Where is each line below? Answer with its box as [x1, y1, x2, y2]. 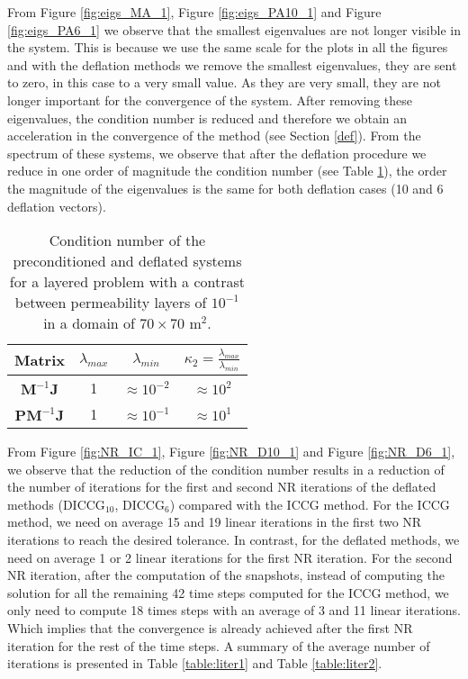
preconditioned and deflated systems [13, 250, 242, 272]
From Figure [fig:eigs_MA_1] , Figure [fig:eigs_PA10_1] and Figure [7, 3, 382, 21]
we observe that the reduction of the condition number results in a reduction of [7, 459, 445, 478]
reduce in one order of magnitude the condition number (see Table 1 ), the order [7, 161, 447, 180]
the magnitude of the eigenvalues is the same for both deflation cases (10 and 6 [7, 178, 444, 197]
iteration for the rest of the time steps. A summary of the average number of [7, 636, 430, 655]
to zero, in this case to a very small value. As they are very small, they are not [7, 73, 441, 92]
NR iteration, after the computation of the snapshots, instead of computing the [7, 566, 445, 584]
